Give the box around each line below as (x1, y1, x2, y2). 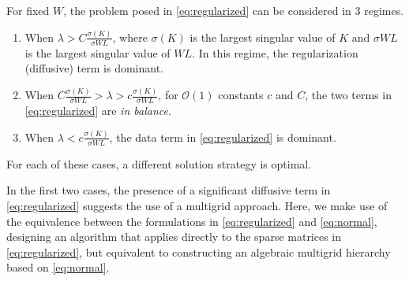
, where (112, 28, 148, 45)
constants (218, 87, 264, 103)
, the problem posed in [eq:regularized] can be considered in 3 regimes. (63, 2, 404, 18)
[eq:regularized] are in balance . (24, 102, 171, 119)
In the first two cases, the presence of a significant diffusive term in (6, 182, 331, 198)
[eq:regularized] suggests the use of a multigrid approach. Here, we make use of (6, 197, 388, 213)
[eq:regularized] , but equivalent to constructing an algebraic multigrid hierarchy (6, 243, 391, 260)
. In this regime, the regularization (192, 44, 358, 61)
